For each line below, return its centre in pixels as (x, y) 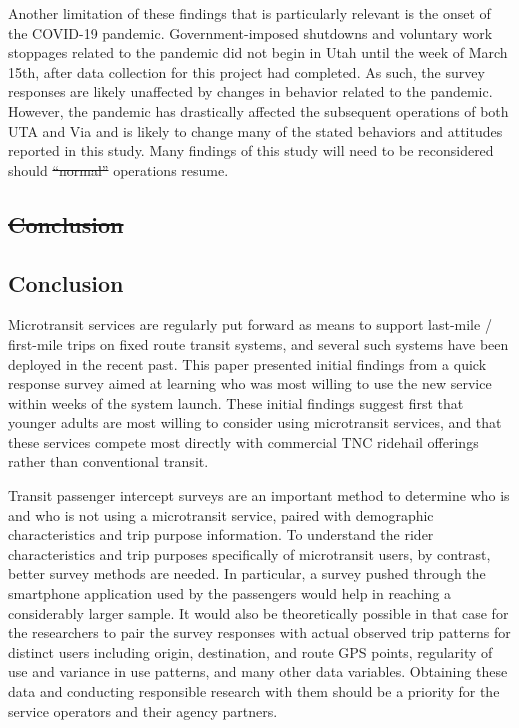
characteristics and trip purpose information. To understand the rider (221, 534)
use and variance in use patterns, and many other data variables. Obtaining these (258, 671)
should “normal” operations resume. (118, 169)
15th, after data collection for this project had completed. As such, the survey (246, 71)
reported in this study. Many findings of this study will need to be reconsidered (251, 150)
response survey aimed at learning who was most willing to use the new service (250, 383)
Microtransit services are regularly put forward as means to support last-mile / (250, 324)
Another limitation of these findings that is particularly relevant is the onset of (249, 13)
